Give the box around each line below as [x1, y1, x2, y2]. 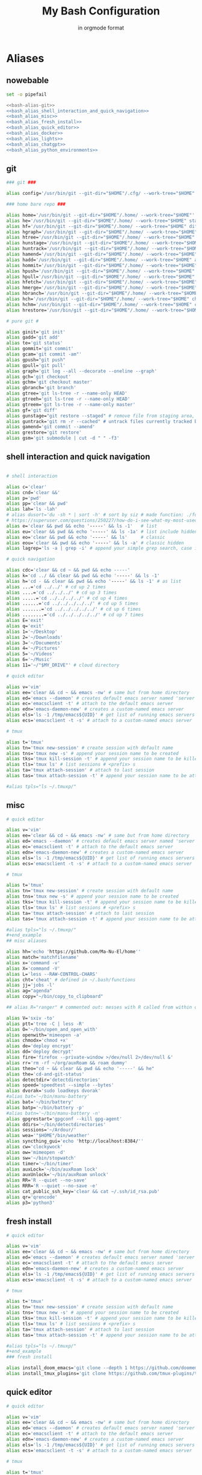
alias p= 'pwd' [6, 495, 42, 501]
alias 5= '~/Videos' [6, 651, 55, 657]
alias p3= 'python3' [6, 1199, 55, 1206]
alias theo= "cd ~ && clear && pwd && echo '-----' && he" [6, 1065, 155, 1071]
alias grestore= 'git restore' [6, 430, 82, 436]
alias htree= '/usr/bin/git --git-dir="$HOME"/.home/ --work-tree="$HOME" [6, 235, 195, 241]
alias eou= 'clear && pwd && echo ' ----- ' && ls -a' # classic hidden [6, 540, 185, 546]
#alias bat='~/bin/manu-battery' [6, 1094, 90, 1100]
